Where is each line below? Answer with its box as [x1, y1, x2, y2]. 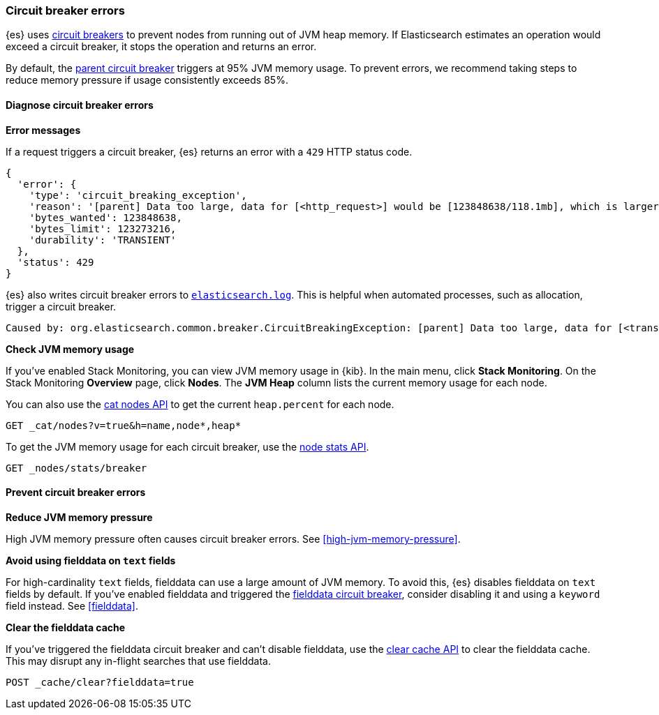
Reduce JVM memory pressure [6, 511, 153, 523]
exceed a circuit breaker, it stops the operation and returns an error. [6, 40, 317, 53]
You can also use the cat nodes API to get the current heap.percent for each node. [6, 398, 394, 410]
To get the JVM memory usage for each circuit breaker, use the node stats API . [6, 440, 369, 453]
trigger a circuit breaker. [6, 300, 117, 313]
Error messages [6, 123, 81, 136]
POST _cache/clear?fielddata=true [6, 676, 194, 688]
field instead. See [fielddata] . [6, 599, 138, 612]
